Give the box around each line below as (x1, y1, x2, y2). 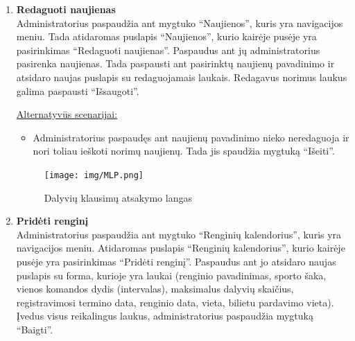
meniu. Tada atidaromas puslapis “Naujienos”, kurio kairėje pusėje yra (16, 29, 317, 44)
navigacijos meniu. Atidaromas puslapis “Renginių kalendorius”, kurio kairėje (16, 241, 345, 255)
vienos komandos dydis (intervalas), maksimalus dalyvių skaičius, (16, 281, 294, 296)
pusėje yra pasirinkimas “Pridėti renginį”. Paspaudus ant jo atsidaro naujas (16, 254, 336, 268)
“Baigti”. (16, 322, 53, 336)
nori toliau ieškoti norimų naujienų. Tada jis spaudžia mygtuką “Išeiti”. (33, 143, 335, 158)
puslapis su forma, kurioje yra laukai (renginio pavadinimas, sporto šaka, (16, 268, 327, 282)
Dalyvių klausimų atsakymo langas (44, 190, 192, 204)
